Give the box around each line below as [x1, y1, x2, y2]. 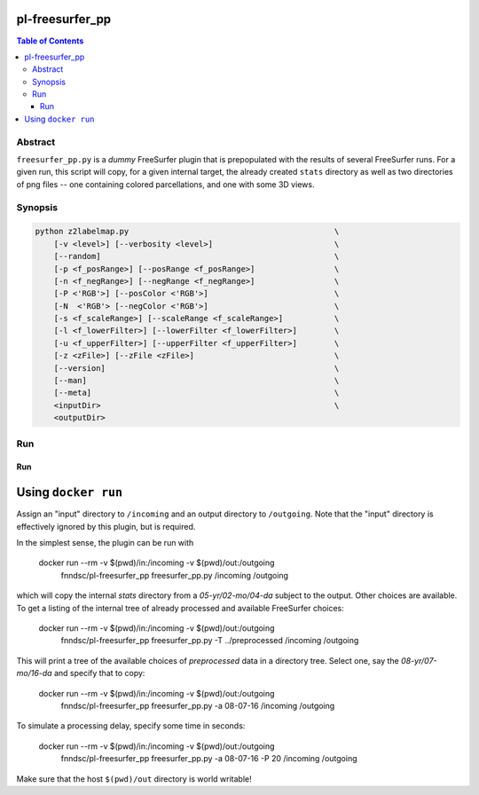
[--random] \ [53, 251, 340, 262]
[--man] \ [53, 375, 340, 386]
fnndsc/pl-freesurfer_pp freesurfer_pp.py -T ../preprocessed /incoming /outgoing [60, 635, 359, 646]
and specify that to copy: [53, 668, 145, 679]
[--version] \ [53, 363, 340, 373]
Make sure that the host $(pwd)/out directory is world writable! [16, 773, 252, 784]
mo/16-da [16, 668, 52, 679]
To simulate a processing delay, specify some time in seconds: [16, 720, 246, 731]
